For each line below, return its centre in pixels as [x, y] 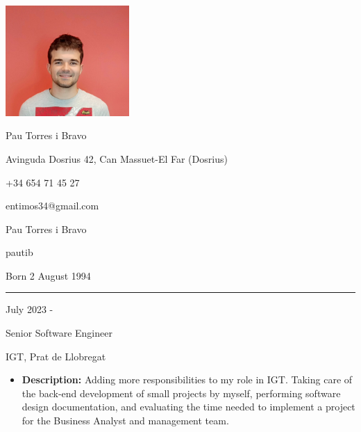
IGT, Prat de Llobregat [56, 356]
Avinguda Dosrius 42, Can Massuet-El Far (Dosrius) [117, 158]
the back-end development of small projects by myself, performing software [181, 393]
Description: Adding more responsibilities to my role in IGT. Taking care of [187, 379]
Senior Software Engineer [59, 333]
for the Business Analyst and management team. [125, 421]
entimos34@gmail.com [52, 206]
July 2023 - [30, 309]
